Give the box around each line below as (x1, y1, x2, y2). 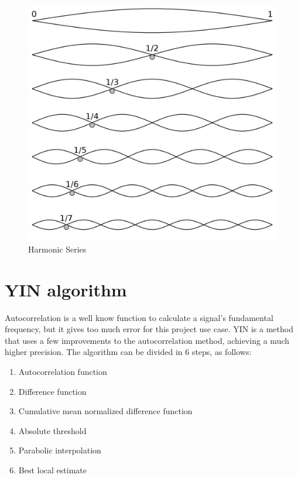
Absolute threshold (18, 424, 87, 436)
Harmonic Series (28, 243, 87, 255)
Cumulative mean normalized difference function (18, 405, 193, 417)
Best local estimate (18, 463, 87, 476)
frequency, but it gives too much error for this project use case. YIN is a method (5, 323, 293, 335)
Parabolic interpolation (18, 444, 101, 456)
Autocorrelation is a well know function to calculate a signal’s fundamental (5, 311, 273, 323)
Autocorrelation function (18, 365, 107, 377)
